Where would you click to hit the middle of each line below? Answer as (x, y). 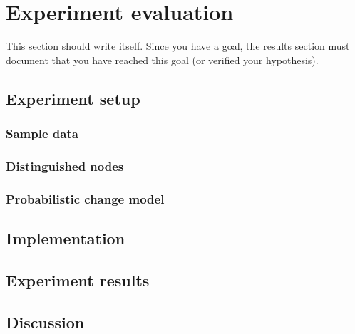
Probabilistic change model (85, 198)
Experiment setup (73, 98)
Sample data (42, 134)
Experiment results (78, 280)
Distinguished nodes (65, 166)
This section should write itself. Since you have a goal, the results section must (178, 46)
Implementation (66, 238)
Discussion (45, 322)
